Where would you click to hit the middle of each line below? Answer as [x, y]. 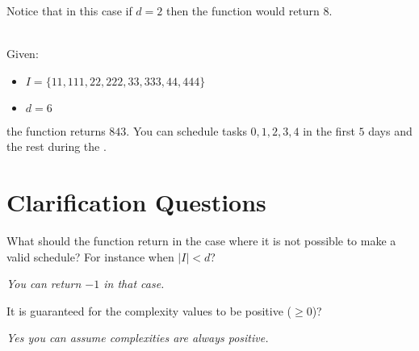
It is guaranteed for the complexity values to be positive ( [149, 310]
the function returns [56, 130]
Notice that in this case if [69, 10]
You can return [44, 284]
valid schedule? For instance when [90, 256]
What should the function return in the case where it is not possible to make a [201, 241]
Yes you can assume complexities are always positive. [138, 338]
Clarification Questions [136, 202]
